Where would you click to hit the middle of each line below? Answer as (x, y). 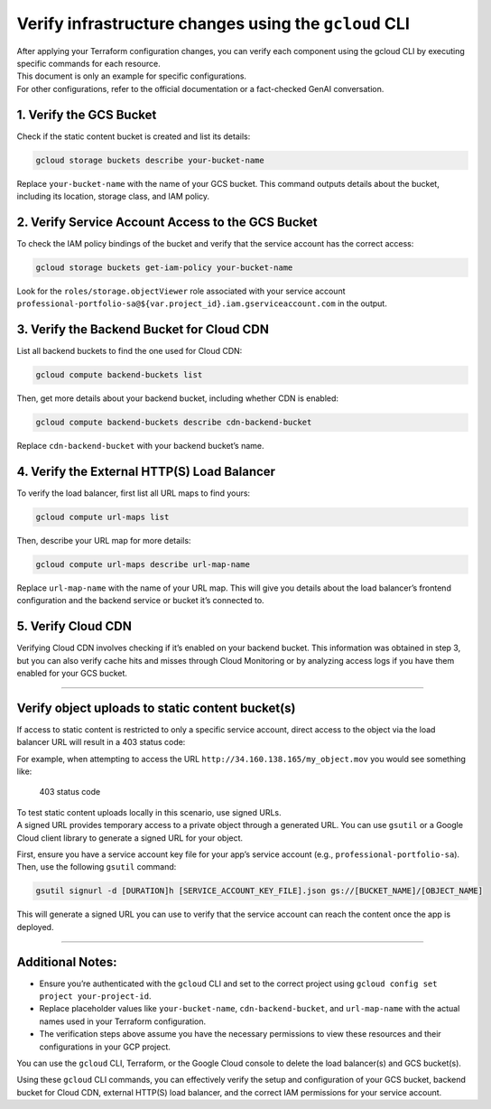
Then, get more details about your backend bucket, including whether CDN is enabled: (177, 398)
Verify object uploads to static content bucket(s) (156, 708)
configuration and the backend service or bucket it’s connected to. (141, 601)
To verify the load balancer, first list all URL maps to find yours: (134, 493)
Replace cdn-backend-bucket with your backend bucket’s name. (141, 446)
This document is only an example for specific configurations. (132, 76)
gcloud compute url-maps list (102, 517)
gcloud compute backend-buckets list (119, 375)
